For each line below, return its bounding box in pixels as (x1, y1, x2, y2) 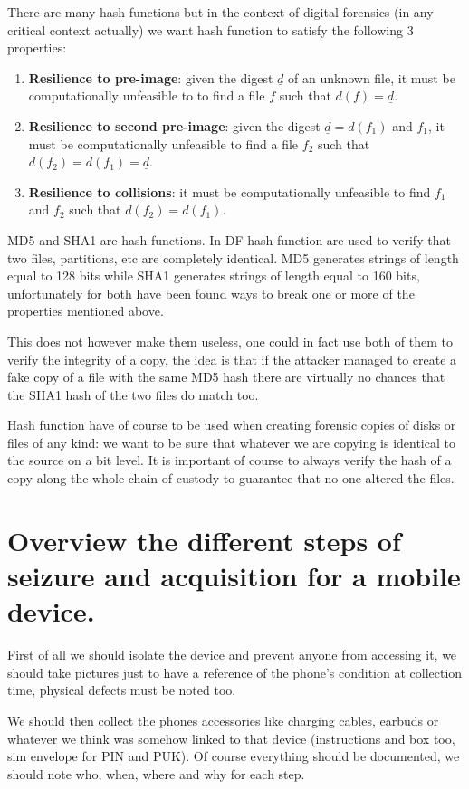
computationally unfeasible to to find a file (28, 86, 265, 105)
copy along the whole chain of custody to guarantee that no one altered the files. (7, 469, 455, 488)
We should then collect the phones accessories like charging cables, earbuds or (7, 710, 439, 729)
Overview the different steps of (7, 521, 401, 558)
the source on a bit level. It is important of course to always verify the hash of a (7, 451, 452, 470)
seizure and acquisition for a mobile (7, 557, 461, 594)
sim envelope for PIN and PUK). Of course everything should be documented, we (7, 746, 460, 765)
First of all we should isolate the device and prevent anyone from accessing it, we (7, 645, 457, 664)
